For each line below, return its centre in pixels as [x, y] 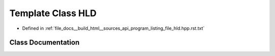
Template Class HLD [53, 13]
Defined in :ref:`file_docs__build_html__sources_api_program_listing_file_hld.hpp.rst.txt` [113, 28]
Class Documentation [45, 43]
